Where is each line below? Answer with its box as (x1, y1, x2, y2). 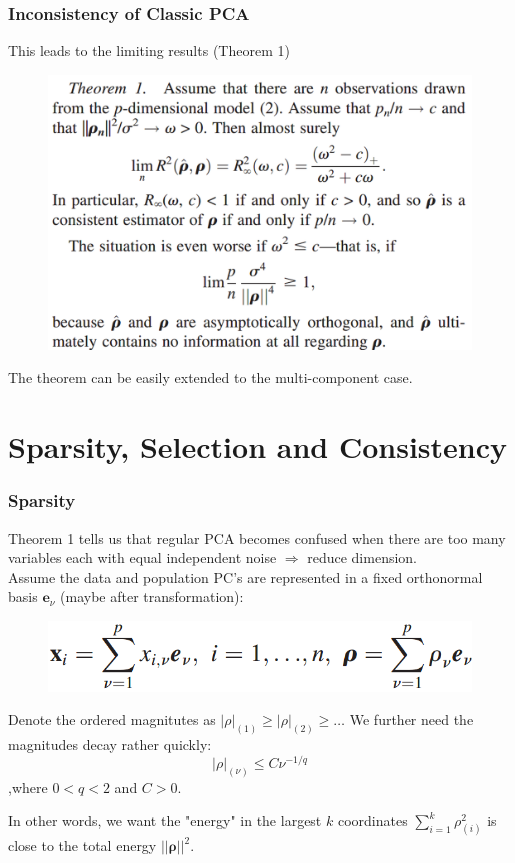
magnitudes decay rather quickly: (8, 734, 212, 755)
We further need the (349, 709, 474, 730)
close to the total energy (8, 835, 157, 856)
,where (8, 776, 48, 797)
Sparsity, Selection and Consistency (8, 426, 507, 467)
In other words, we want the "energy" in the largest (8, 810, 322, 831)
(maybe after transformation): (60, 586, 244, 607)
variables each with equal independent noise (8, 547, 277, 568)
